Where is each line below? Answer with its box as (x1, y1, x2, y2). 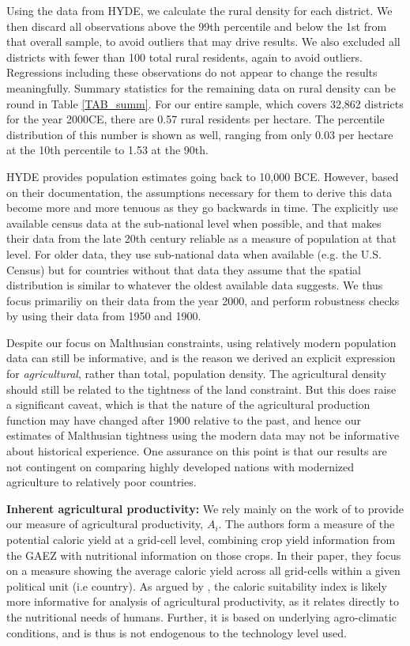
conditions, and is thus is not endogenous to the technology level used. (6, 624, 347, 640)
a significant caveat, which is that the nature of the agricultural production (6, 396, 371, 413)
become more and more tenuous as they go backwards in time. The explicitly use (6, 199, 398, 216)
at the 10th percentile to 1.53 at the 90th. (6, 142, 209, 158)
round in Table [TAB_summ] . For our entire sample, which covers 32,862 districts (6, 95, 404, 111)
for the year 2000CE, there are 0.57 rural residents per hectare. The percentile (6, 111, 385, 127)
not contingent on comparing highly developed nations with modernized (6, 458, 355, 474)
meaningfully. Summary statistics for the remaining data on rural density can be (6, 79, 396, 96)
